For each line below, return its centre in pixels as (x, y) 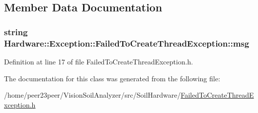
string (16, 31)
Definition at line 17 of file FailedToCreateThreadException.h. (99, 61)
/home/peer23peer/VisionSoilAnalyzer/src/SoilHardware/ (92, 95)
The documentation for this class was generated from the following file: (112, 78)
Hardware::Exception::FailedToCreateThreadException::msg (127, 43)
